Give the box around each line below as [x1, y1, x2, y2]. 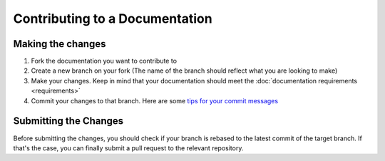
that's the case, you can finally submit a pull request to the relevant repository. [13, 143, 244, 152]
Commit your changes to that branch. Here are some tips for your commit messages [31, 96, 278, 105]
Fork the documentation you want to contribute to [31, 57, 178, 66]
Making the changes [13, 38, 106, 50]
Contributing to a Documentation [13, 11, 213, 26]
